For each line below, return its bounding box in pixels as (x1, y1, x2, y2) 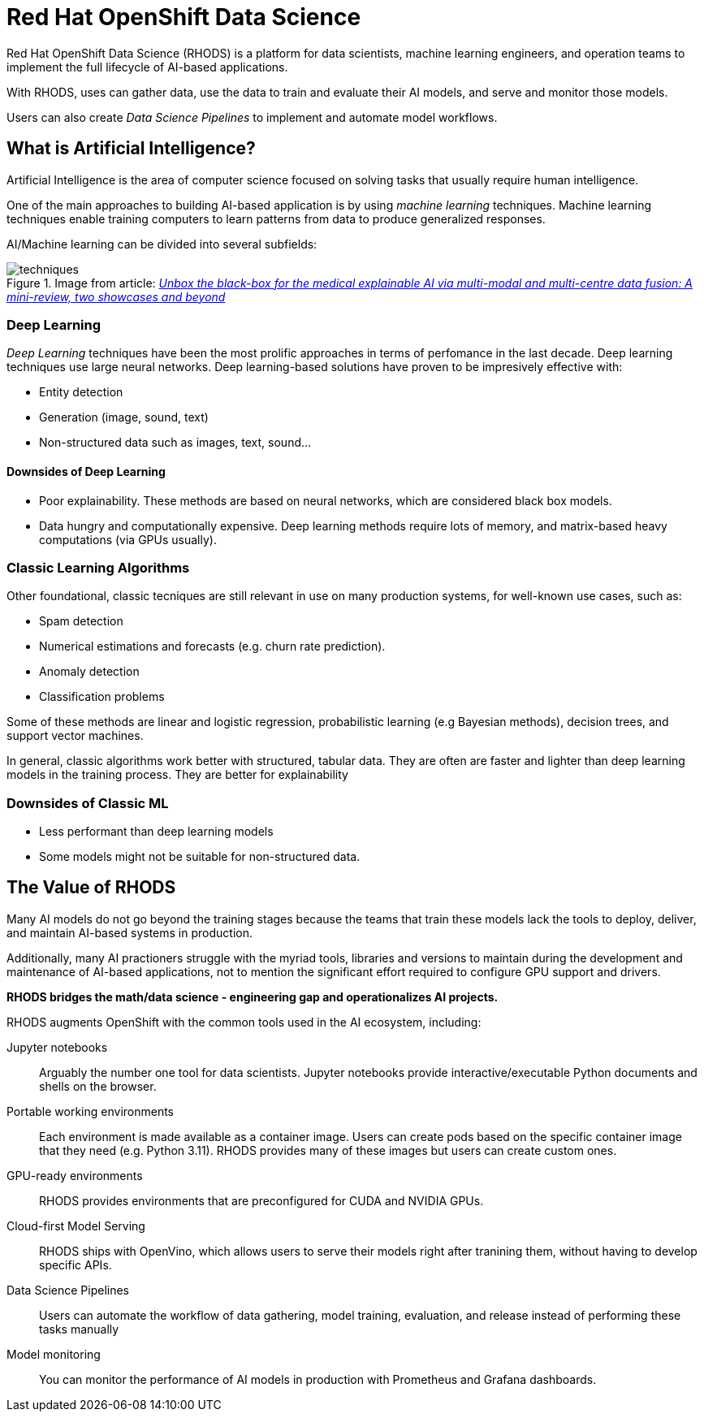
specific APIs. (39, 1257, 112, 1272)
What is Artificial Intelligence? (6, 138, 256, 159)
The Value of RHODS (6, 877, 176, 898)
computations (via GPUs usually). (39, 532, 217, 547)
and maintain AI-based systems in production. (6, 925, 253, 940)
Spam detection (39, 614, 123, 629)
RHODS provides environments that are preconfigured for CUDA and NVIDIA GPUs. (39, 1193, 484, 1208)
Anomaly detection (39, 664, 140, 679)
